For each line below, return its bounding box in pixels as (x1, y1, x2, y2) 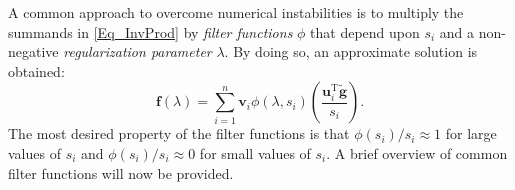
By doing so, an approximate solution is (233, 41, 478, 62)
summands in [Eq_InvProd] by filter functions (8, 21, 293, 42)
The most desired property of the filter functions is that (8, 123, 350, 144)
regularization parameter (63, 41, 212, 62)
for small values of (199, 142, 311, 163)
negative (8, 41, 59, 62)
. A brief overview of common (326, 142, 508, 163)
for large (445, 123, 497, 144)
